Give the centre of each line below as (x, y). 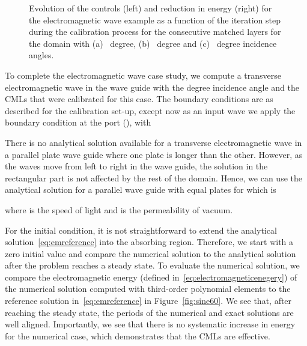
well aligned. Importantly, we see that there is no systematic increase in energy (150, 324)
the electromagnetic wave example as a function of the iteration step (155, 20)
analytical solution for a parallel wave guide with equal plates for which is (141, 190)
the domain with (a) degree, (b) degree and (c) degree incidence (153, 43)
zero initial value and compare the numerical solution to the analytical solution (150, 253)
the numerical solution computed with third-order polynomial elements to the (148, 289)
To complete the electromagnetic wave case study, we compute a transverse (143, 75)
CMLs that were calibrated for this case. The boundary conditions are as (139, 99)
